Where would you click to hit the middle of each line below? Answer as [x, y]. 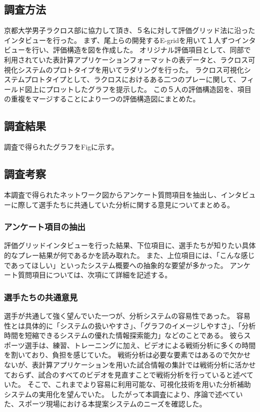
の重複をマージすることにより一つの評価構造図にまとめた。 [102, 99]
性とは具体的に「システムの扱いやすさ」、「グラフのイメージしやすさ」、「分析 [130, 325]
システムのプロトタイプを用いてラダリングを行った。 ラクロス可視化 [131, 69]
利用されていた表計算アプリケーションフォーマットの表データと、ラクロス [126, 59]
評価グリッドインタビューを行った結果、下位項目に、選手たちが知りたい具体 [130, 245]
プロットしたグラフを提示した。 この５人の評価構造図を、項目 [148, 89]
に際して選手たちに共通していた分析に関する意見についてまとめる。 [122, 204]
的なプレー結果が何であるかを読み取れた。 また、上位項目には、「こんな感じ [129, 255]
